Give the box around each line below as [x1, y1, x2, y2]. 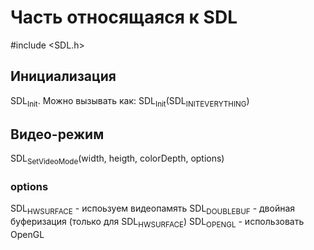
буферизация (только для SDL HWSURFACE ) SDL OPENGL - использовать [10, 216, 305, 230]
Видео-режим [10, 126, 105, 143]
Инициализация [10, 68, 117, 85]
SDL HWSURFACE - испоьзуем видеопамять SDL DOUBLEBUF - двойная [10, 202, 296, 217]
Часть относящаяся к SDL [10, 6, 238, 29]
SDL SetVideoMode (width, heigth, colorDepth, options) [10, 152, 225, 167]
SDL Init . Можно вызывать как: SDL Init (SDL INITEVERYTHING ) [10, 94, 250, 109]
